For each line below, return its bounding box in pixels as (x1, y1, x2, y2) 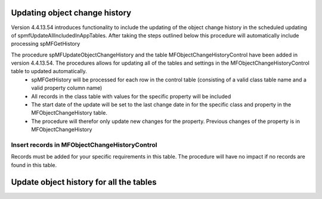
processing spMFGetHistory (11, 40, 80, 48)
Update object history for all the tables (11, 177, 157, 187)
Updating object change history (11, 8, 131, 18)
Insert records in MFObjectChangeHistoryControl (11, 140, 157, 149)
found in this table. (11, 161, 57, 169)
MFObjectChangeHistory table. (31, 109, 107, 116)
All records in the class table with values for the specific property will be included (31, 93, 231, 100)
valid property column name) (31, 84, 103, 91)
